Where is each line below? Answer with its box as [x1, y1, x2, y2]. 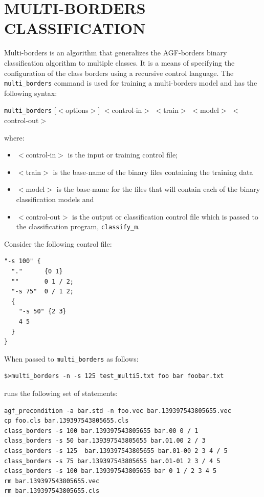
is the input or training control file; [68, 149, 178, 160]
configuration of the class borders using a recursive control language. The [4, 67, 234, 78]
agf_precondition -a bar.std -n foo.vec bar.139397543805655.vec [4, 407, 231, 414]
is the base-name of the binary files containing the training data [53, 166, 253, 177]
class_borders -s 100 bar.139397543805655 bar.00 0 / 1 [4, 427, 199, 434]
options [65, 105, 89, 115]
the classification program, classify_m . [16, 221, 140, 232]
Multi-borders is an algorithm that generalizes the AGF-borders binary [4, 47, 227, 58]
